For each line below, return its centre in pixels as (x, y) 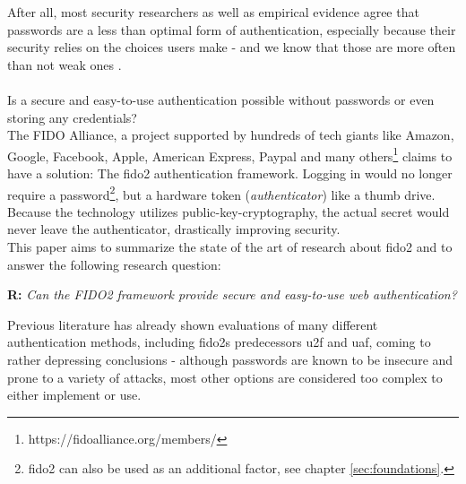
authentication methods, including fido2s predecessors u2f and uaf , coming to (219, 342)
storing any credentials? (72, 117)
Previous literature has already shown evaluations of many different (193, 324)
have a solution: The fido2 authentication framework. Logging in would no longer (230, 173)
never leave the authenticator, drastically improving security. (174, 229)
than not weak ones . (65, 64)
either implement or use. (74, 395)
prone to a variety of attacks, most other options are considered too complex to (225, 377)
